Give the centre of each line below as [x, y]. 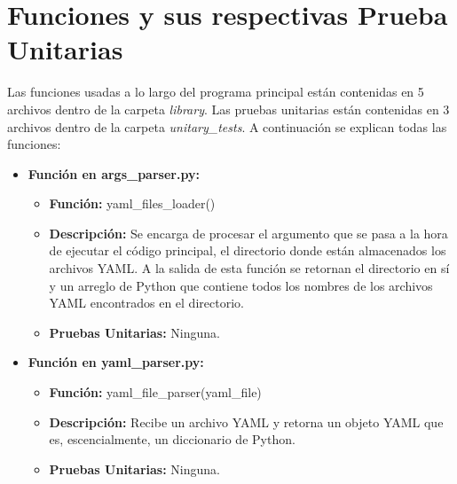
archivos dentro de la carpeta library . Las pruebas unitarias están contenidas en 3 [228, 109]
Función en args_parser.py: [114, 173]
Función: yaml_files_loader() [132, 203]
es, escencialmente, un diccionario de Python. [172, 439]
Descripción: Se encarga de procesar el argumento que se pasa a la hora [248, 233]
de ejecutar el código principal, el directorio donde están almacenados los [248, 250]
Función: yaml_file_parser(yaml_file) [155, 392]
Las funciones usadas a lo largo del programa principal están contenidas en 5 [216, 92]
